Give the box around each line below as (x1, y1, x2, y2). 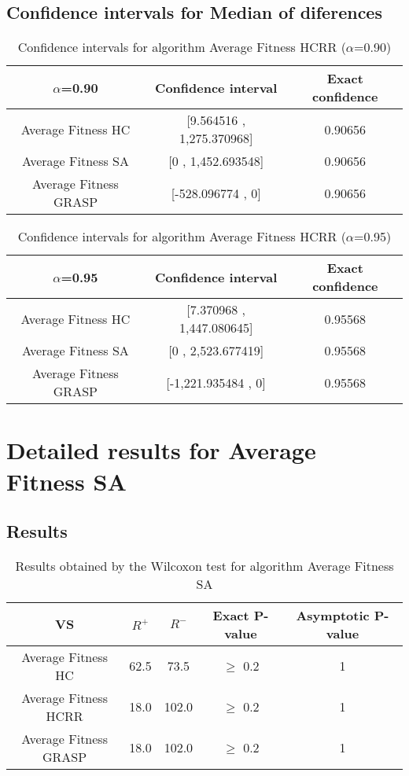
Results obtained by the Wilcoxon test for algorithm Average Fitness (15, 556, 394, 575)
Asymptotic (296, 605, 370, 624)
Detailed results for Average (6, 434, 316, 466)
